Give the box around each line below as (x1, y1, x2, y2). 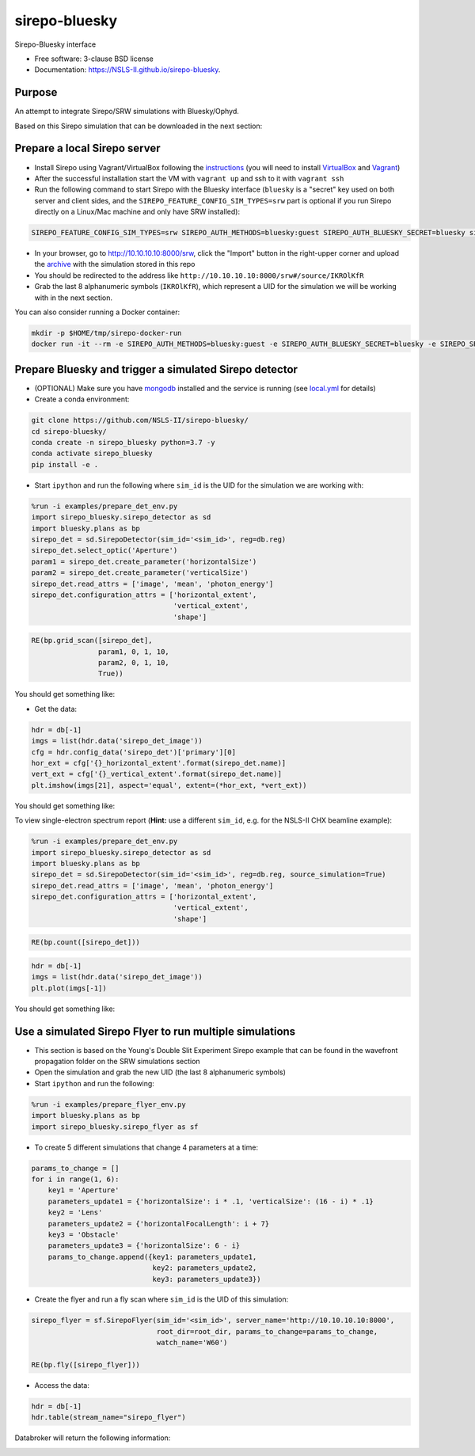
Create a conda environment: (34, 394, 130, 404)
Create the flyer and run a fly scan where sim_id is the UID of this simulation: (34, 1294, 289, 1304)
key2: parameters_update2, (152, 1264, 257, 1272)
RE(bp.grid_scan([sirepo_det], (31, 636, 154, 645)
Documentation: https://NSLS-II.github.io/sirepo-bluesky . (34, 65, 221, 74)
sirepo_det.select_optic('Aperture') (31, 546, 178, 555)
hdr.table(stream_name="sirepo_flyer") (31, 1413, 186, 1422)
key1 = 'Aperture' (47, 1186, 120, 1195)
